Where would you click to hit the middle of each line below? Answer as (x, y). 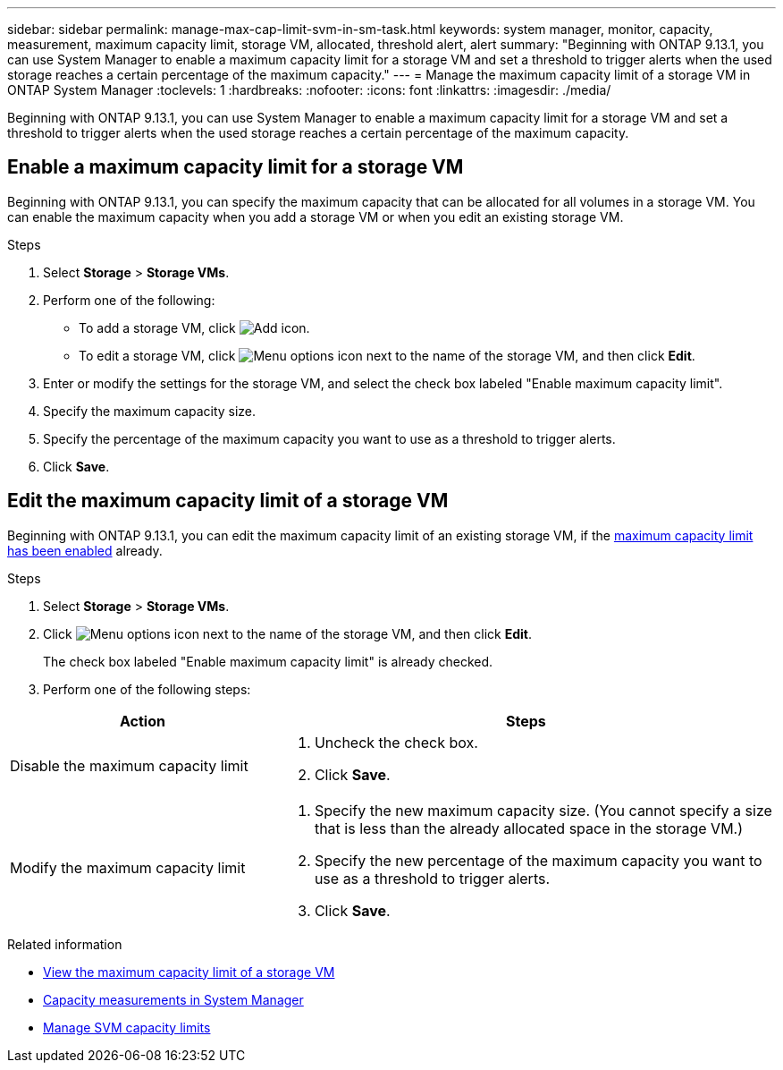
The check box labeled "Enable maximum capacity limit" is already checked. (268, 661)
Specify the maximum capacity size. (150, 411)
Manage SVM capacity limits (127, 1027)
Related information (65, 944)
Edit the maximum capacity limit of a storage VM (228, 501)
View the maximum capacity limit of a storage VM (189, 972)
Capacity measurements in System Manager (173, 999)
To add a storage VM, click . (194, 327)
